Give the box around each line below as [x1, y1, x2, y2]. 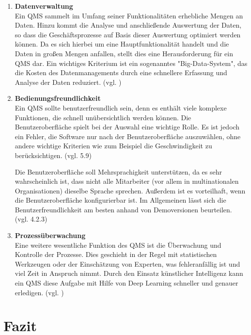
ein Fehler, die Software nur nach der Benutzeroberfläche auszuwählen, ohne [15, 131, 241, 141]
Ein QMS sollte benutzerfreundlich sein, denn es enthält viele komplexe [15, 102, 227, 112]
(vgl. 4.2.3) [15, 214, 47, 224]
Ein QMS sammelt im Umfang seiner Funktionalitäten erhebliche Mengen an [15, 10, 243, 20]
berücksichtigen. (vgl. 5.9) [15, 150, 92, 160]
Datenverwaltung [15, 1, 73, 11]
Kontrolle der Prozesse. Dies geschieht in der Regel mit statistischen [15, 249, 217, 259]
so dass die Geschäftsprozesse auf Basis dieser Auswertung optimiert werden [15, 29, 241, 39]
